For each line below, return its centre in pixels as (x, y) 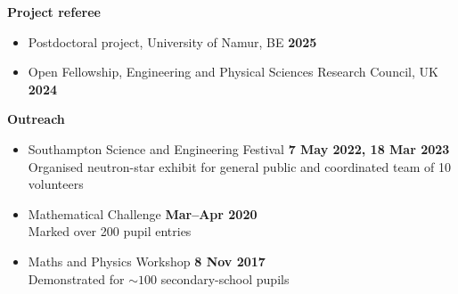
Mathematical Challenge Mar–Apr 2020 (143, 213)
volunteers (56, 184)
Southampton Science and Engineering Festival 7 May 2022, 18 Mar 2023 (239, 148)
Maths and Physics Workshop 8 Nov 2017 (147, 261)
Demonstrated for (76, 278)
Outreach (36, 119)
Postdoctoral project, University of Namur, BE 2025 (172, 41)
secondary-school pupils (225, 278)
